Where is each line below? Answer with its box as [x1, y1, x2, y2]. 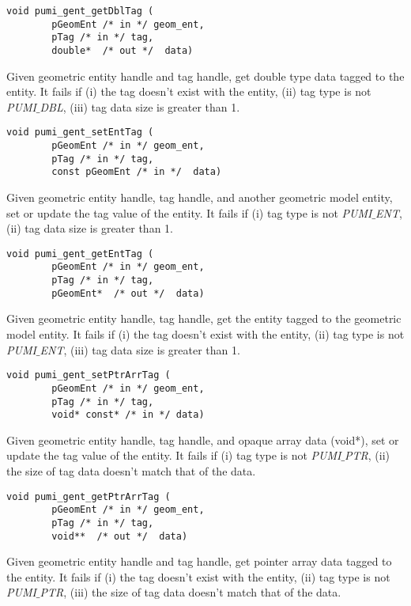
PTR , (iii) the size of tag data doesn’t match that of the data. [40, 584, 341, 600]
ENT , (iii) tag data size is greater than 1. [40, 341, 240, 358]
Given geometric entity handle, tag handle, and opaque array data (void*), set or [6, 431, 399, 448]
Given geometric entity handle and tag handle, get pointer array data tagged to [6, 553, 392, 570]
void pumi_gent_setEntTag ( [6, 127, 154, 138]
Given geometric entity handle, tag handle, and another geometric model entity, [6, 189, 393, 206]
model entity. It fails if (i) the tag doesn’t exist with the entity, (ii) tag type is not [6, 326, 405, 343]
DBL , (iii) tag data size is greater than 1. [40, 98, 240, 115]
